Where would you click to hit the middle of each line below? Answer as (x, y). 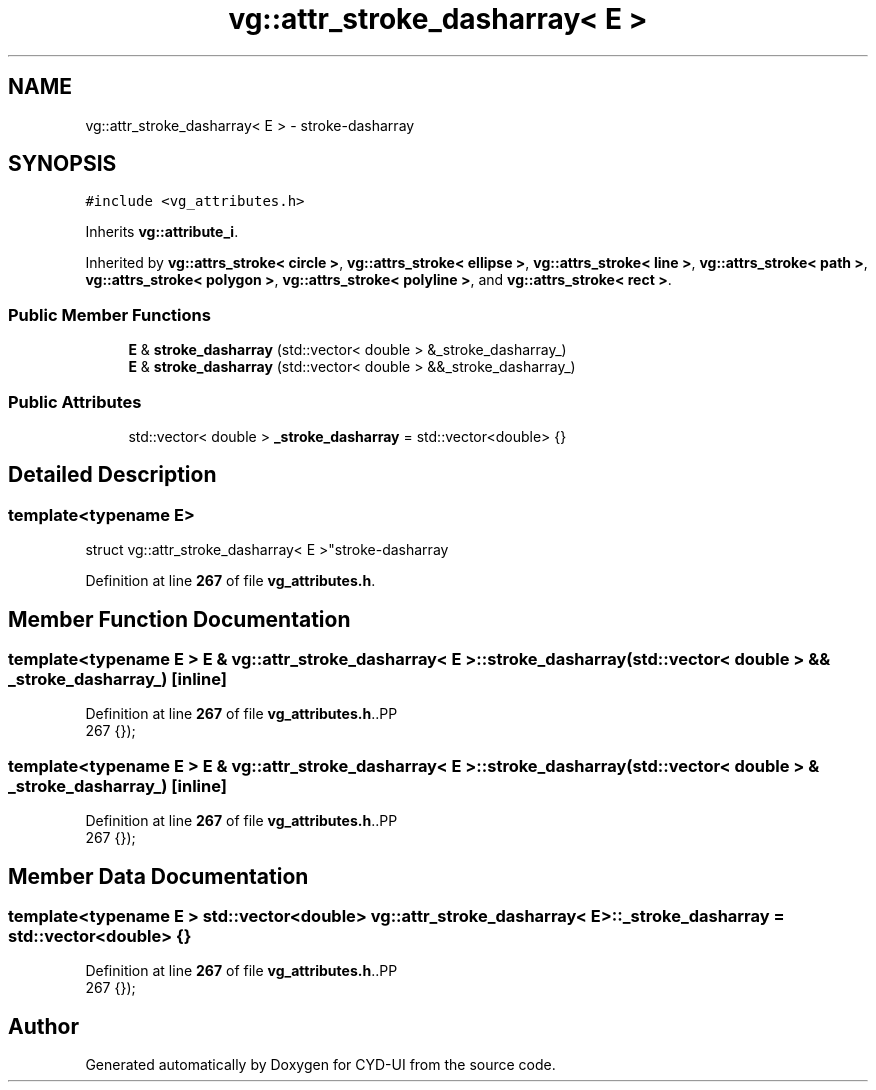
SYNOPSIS (62, 164)
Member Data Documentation (158, 876)
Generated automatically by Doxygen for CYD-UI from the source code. (320, 1065)
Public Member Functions (109, 314)
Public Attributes (75, 401)
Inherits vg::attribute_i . (162, 232)
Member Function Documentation (179, 619)
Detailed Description (112, 475)
